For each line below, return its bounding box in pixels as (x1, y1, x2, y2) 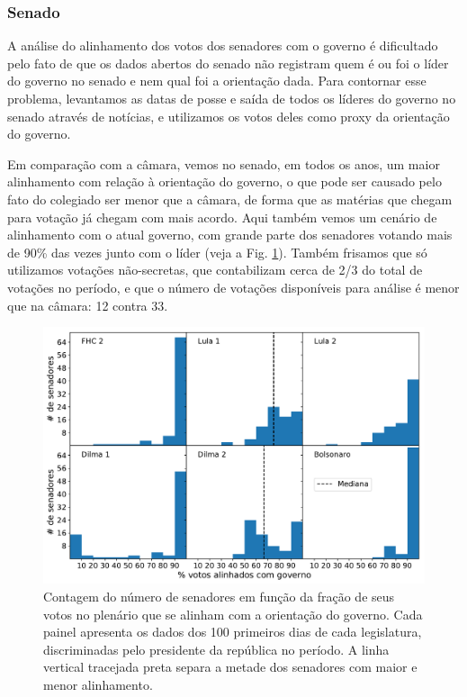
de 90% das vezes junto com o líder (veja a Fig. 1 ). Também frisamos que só (7, 242, 427, 261)
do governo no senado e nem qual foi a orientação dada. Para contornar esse (7, 71, 427, 90)
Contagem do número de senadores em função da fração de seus (43, 587, 395, 605)
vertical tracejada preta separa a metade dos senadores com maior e (43, 657, 418, 676)
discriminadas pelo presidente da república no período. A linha (43, 639, 390, 658)
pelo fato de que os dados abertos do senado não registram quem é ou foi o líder (7, 53, 449, 72)
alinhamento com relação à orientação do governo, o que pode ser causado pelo (7, 172, 442, 191)
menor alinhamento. (43, 674, 153, 693)
